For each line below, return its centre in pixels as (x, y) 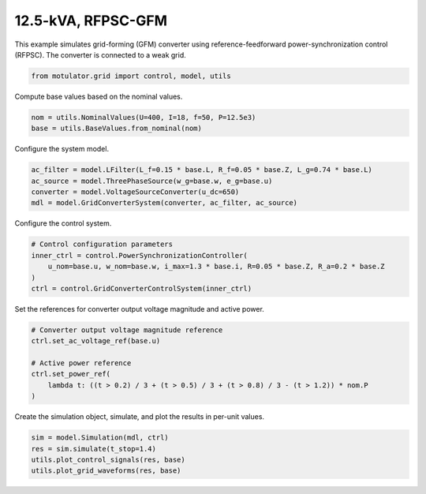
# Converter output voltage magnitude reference (127, 330)
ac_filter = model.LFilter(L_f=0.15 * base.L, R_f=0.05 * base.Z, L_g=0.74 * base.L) (202, 170)
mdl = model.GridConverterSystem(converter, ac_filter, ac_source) (164, 203)
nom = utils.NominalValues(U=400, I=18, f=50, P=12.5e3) (144, 117)
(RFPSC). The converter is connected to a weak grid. (101, 54)
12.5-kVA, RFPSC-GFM (91, 21)
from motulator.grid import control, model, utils (131, 76)
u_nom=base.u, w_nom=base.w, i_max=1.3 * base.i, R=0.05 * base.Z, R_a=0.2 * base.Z (217, 267)
